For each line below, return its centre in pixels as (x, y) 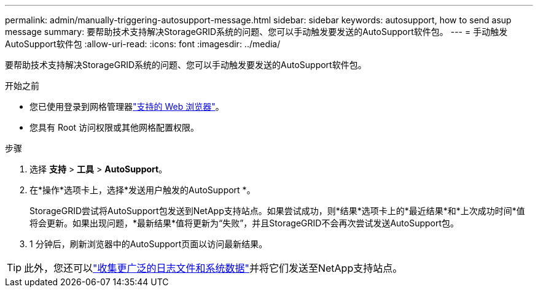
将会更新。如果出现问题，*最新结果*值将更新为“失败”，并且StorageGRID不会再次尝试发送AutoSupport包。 (244, 223)
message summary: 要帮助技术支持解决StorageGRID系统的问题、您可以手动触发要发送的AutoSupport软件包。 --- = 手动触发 (256, 32)
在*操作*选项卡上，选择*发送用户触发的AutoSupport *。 (142, 190)
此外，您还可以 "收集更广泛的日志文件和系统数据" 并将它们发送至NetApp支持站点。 (213, 268)
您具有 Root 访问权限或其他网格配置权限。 (115, 127)
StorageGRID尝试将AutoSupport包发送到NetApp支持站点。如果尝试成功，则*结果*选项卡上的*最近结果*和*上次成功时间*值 (277, 211)
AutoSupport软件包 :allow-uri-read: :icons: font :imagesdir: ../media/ (143, 44)
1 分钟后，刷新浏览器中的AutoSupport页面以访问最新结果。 (149, 244)
